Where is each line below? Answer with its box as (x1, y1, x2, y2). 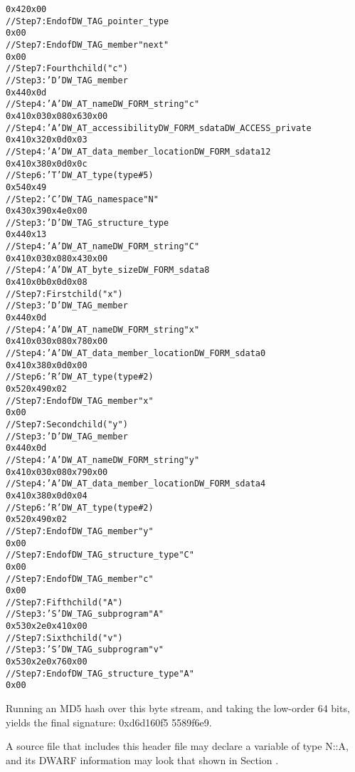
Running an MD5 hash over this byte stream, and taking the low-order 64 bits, (6, 701, 350, 716)
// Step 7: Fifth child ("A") (6, 597, 123, 607)
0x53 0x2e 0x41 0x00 (6, 621, 88, 632)
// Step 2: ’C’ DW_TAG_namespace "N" (6, 194, 159, 204)
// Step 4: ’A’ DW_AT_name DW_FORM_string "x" (6, 324, 200, 335)
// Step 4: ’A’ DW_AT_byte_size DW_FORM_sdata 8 (6, 265, 210, 276)
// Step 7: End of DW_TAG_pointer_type (6, 16, 169, 26)
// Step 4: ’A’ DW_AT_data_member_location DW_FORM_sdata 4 (6, 479, 266, 489)
